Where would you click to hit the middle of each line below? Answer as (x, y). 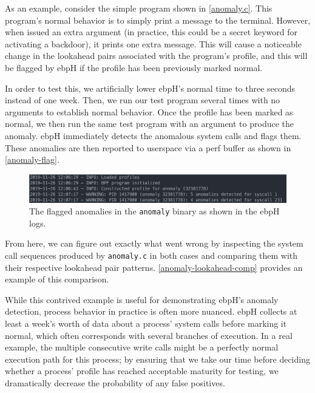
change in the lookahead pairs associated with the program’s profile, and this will (156, 56)
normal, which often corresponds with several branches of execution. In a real (149, 335)
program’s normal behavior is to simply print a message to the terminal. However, (158, 20)
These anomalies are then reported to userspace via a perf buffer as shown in (148, 147)
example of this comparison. (57, 279)
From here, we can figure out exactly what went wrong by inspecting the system (154, 243)
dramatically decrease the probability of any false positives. (115, 382)
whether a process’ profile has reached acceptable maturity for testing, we (142, 371)
